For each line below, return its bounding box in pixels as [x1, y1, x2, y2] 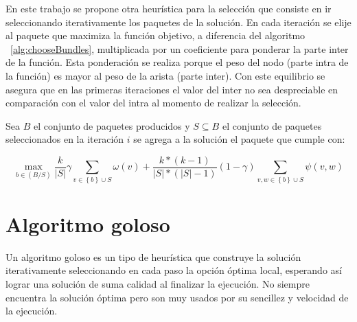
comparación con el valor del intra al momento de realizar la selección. [5, 95, 301, 110]
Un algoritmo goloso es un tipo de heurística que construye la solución [5, 249, 301, 264]
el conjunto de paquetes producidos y [33, 118, 190, 133]
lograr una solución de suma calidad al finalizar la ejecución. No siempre [5, 277, 310, 291]
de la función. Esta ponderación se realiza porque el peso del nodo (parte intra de [5, 55, 349, 69]
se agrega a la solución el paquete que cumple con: [133, 132, 345, 146]
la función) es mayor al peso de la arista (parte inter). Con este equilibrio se [5, 68, 325, 82]
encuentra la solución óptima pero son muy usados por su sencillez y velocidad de [5, 290, 349, 304]
